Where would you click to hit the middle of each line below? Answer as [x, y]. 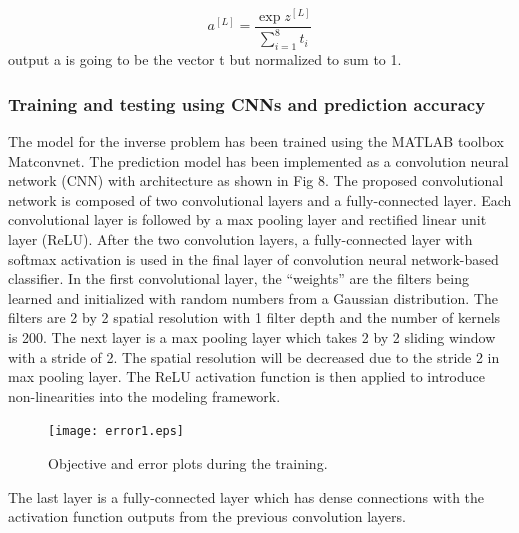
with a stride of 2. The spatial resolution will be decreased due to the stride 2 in [254, 356]
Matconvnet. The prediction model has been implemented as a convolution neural [258, 160]
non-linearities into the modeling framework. [144, 395]
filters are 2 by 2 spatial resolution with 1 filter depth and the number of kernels [254, 317]
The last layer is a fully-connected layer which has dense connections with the [246, 496]
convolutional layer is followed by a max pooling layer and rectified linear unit [247, 219]
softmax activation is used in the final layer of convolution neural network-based [253, 258]
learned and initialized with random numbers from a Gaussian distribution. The [253, 297]
